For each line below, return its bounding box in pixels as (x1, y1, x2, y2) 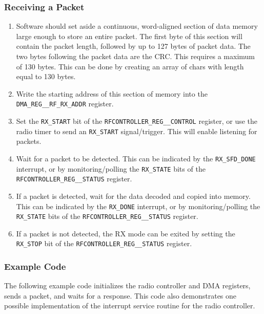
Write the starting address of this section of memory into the (16, 88, 208, 99)
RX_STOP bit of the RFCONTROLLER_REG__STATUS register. (16, 238, 192, 249)
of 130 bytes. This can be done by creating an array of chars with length (16, 61, 244, 71)
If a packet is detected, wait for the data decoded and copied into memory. (16, 190, 251, 201)
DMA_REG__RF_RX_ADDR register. (16, 98, 114, 109)
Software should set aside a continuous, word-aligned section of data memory (16, 21, 258, 31)
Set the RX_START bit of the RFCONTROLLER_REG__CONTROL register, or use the (16, 116, 258, 126)
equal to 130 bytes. (16, 71, 76, 82)
